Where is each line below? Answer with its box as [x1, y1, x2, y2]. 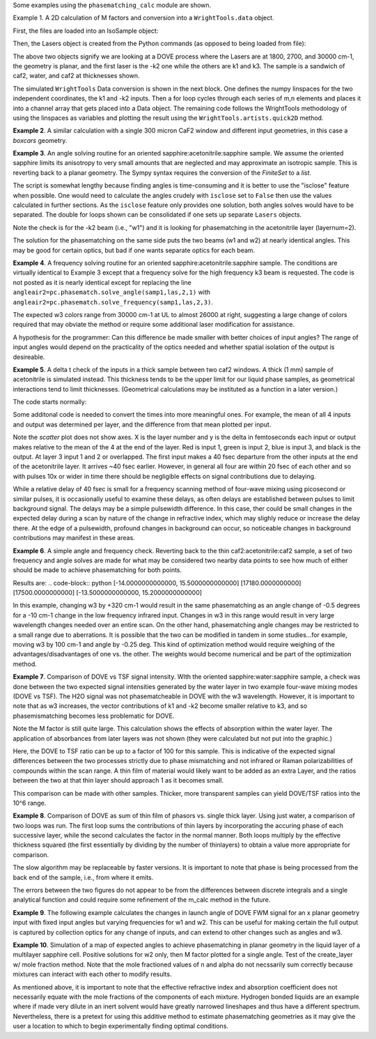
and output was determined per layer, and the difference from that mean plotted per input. [13, 420, 272, 429]
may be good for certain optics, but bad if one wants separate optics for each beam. [13, 246, 256, 254]
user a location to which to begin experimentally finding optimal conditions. [13, 1022, 229, 1031]
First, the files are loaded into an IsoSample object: [13, 26, 159, 35]
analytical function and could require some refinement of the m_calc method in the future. [13, 895, 271, 904]
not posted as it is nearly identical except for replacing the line [13, 278, 191, 286]
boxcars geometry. [13, 136, 68, 144]
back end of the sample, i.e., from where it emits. [13, 873, 154, 882]
